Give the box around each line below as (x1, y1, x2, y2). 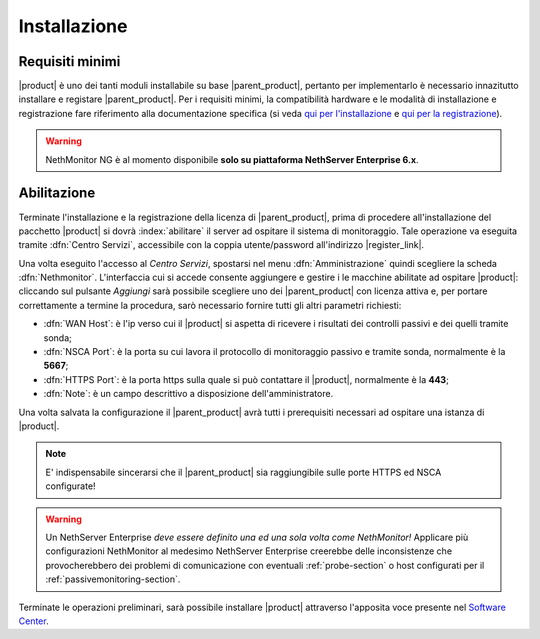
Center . (18, 615, 49, 627)
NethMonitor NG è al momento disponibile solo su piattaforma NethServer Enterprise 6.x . (45, 153, 419, 165)
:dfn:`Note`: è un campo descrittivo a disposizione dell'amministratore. (43, 388, 334, 400)
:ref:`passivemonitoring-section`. (45, 573, 181, 585)
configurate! (45, 480, 96, 492)
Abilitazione (18, 185, 96, 202)
